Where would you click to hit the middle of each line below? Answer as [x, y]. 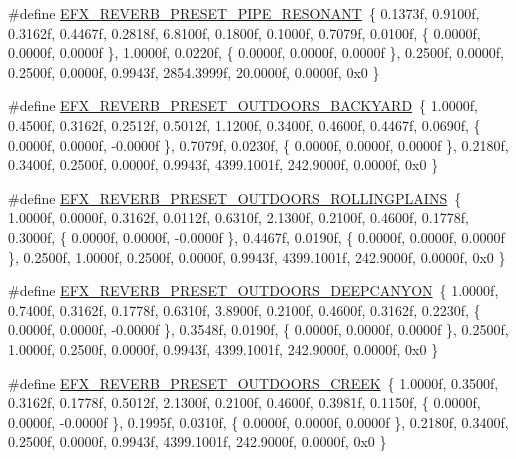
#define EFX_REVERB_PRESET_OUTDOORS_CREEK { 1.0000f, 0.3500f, [253, 382]
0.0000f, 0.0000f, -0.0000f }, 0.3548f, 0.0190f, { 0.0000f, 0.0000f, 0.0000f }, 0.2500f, [258, 329]
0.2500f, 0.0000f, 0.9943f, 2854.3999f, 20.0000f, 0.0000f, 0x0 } [194, 71]
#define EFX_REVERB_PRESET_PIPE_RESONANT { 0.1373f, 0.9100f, [244, 13]
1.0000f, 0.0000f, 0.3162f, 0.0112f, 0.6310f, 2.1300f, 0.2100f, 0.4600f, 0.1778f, [238, 217]
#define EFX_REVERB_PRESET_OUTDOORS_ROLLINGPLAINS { [235, 197]
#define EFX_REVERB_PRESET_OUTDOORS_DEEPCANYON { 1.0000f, [253, 290]
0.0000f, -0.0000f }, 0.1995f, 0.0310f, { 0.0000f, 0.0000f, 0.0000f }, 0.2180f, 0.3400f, [258, 421]
